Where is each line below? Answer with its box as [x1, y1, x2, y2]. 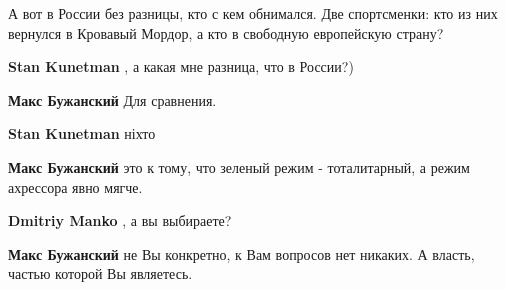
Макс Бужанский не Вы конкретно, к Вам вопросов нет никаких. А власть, [8, 243, 475, 264]
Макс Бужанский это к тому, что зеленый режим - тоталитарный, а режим [8, 156, 470, 177]
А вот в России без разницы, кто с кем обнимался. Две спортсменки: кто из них [8, 3, 498, 23]
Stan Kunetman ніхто [8, 123, 156, 144]
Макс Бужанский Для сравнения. [8, 89, 217, 110]
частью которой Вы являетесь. [8, 263, 193, 284]
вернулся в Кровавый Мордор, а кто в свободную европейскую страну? [8, 22, 444, 43]
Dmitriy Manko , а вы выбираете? [8, 210, 232, 231]
